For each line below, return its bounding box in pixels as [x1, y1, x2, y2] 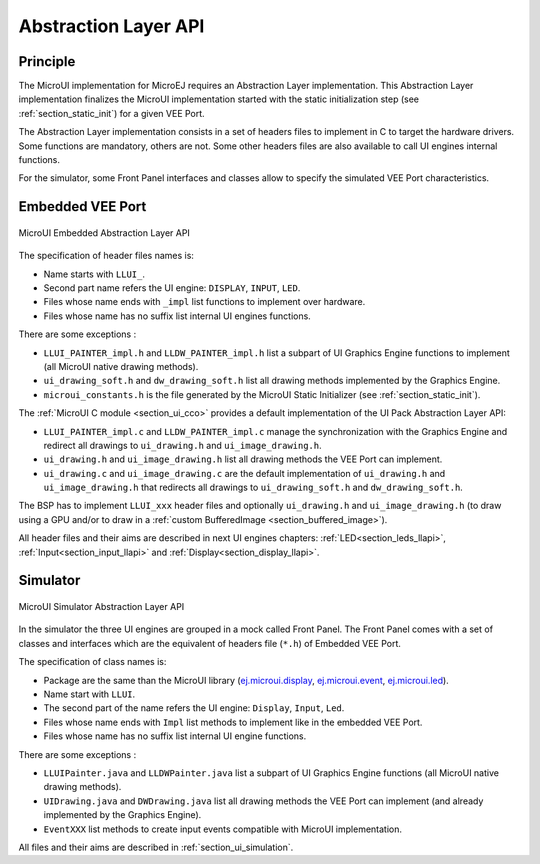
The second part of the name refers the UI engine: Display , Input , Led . [43, 702, 345, 714]
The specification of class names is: [18, 656, 167, 668]
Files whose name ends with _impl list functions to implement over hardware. [43, 296, 366, 308]
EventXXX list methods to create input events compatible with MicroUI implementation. [43, 823, 403, 835]
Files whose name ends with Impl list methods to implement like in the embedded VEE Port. [43, 716, 423, 728]
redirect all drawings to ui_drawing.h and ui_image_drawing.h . [43, 439, 322, 451]
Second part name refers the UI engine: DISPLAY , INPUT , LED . [43, 281, 301, 294]
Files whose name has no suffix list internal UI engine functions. [43, 730, 307, 742]
